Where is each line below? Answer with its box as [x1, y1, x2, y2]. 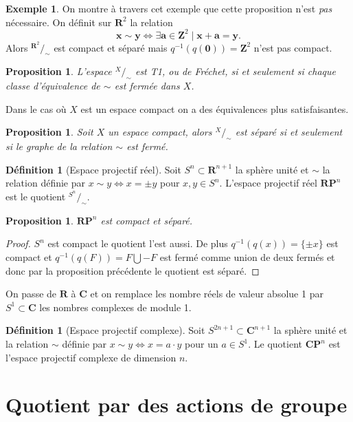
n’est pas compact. [253, 40, 332, 54]
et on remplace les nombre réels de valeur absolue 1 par [90, 286, 323, 301]
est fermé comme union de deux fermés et [159, 250, 335, 264]
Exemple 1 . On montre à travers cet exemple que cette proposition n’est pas [5, 1, 332, 15]
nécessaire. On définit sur [5, 14, 112, 29]
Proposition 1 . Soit [5, 125, 93, 139]
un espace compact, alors [108, 125, 212, 139]
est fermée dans [114, 78, 180, 93]
